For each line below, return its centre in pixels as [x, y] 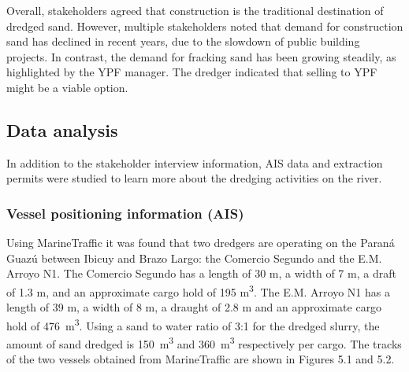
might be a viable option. [67, 87]
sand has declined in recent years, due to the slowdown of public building [183, 41]
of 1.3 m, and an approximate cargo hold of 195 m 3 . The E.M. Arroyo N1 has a [198, 290]
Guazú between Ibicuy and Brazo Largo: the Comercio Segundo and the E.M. [194, 258]
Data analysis [62, 129]
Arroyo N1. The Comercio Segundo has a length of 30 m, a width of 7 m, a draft [201, 273]
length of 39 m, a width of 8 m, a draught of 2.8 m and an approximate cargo [194, 307]
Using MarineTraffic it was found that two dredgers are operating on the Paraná [201, 243]
